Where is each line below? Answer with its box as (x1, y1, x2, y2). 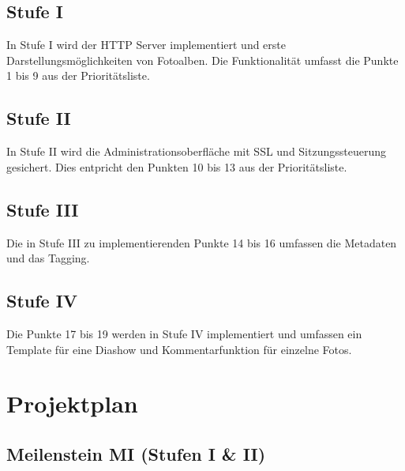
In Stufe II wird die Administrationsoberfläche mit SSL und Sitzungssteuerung (6, 143, 386, 160)
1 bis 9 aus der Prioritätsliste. (6, 67, 150, 84)
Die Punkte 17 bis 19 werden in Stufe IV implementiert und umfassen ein (6, 325, 362, 341)
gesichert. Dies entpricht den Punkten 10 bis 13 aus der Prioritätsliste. (6, 158, 347, 175)
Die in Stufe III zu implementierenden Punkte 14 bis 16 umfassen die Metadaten (6, 234, 397, 251)
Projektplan (6, 387, 138, 420)
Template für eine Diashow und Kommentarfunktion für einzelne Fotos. (6, 341, 352, 357)
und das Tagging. (6, 250, 90, 266)
